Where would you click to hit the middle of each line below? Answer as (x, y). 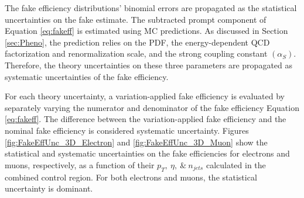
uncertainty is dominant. (49, 188)
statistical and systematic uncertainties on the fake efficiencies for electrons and (147, 153)
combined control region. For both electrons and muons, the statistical (131, 177)
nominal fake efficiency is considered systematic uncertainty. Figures (127, 130)
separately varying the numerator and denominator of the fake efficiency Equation (152, 107)
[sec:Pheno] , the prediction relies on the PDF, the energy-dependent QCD (137, 42)
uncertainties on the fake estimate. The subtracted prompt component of (136, 19)
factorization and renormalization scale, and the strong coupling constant (136, 53)
